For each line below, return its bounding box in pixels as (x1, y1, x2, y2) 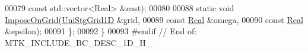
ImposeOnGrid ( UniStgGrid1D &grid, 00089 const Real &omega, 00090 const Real (5, 13, 303, 25)
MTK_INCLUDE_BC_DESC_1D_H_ (5, 36, 153, 48)
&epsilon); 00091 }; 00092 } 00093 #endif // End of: (5, 25, 197, 37)
